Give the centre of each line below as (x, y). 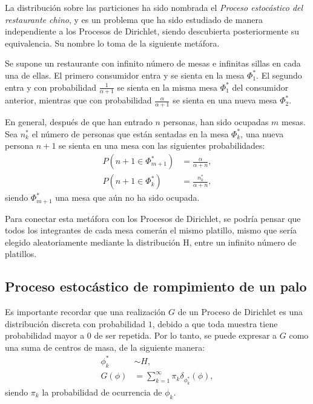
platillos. (21, 254)
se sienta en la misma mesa (167, 87)
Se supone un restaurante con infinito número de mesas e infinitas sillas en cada (153, 63)
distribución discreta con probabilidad (75, 323)
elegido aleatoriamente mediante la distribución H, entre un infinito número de (151, 242)
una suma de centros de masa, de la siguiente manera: (105, 347)
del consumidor (260, 87)
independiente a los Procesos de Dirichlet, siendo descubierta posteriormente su (152, 31)
